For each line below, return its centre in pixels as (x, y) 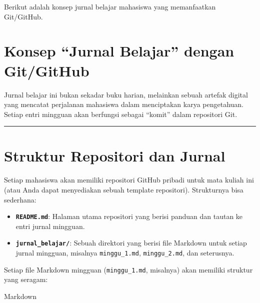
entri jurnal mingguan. (50, 226)
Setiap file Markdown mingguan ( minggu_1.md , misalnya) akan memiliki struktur (128, 269)
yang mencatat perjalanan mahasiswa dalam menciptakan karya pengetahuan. (124, 104)
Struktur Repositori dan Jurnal (115, 156)
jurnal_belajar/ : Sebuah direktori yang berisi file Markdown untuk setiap (131, 243)
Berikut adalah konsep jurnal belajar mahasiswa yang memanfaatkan (110, 6)
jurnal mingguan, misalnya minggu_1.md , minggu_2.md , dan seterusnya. (125, 253)
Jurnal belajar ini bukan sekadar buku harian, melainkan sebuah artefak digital (126, 94)
